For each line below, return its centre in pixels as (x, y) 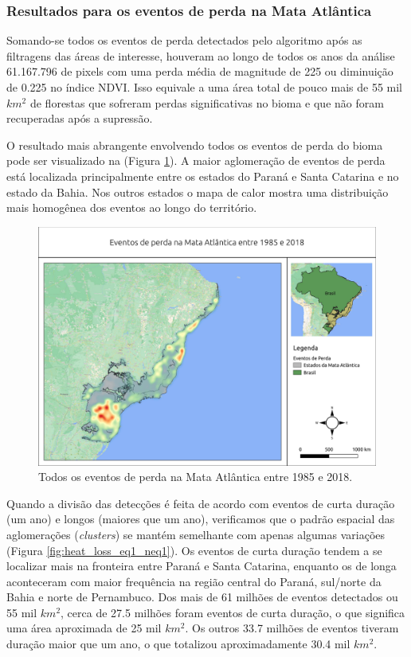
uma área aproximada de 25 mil (84, 628)
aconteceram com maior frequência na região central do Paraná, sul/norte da (194, 581)
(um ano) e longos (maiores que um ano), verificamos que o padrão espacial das (201, 519)
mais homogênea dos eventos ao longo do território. (132, 207)
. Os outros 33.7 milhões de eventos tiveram (292, 628)
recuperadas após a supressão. (80, 118)
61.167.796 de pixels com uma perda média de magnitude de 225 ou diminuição (200, 71)
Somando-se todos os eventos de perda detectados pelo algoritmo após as (184, 40)
